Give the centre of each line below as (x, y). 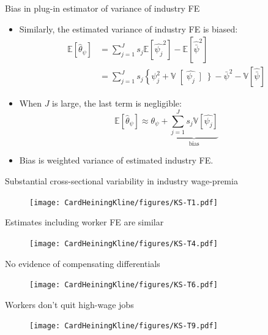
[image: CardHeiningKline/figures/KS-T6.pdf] (124, 285)
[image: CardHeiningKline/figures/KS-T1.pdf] (124, 202)
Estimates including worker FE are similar (84, 222)
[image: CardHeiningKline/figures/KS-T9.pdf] (124, 326)
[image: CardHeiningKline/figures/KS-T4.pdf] (124, 243)
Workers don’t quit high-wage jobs (69, 304)
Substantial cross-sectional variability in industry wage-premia (121, 181)
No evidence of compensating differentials (83, 263)
